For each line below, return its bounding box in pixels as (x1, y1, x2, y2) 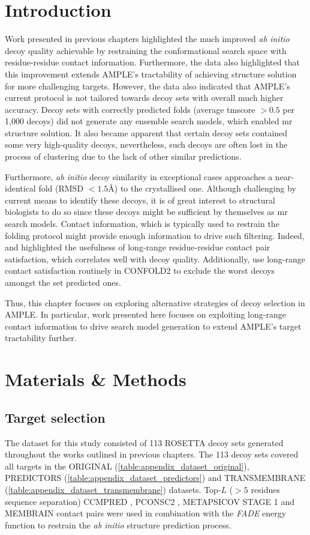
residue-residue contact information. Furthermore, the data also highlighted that (5, 56, 300, 68)
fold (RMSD (38, 182, 84, 195)
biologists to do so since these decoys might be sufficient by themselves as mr (5, 205, 288, 218)
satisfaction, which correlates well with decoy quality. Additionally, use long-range (5, 252, 305, 265)
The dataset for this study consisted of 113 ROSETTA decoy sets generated (5, 436, 284, 449)
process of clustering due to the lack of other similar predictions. (5, 150, 242, 163)
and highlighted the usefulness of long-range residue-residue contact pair (5, 241, 270, 253)
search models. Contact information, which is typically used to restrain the (5, 217, 279, 230)
